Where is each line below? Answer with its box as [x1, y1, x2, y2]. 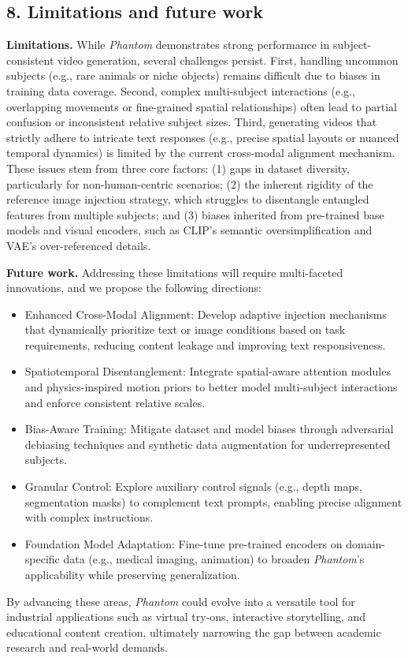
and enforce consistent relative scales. [24, 394, 206, 410]
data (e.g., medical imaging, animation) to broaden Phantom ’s [63, 551, 365, 567]
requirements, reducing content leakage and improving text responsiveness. [24, 336, 386, 353]
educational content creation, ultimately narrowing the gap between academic [6, 623, 381, 640]
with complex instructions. [24, 509, 154, 525]
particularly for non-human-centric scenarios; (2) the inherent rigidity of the [6, 175, 373, 192]
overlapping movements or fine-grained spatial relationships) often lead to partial [6, 98, 397, 114]
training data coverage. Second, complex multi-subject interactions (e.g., [6, 82, 355, 99]
